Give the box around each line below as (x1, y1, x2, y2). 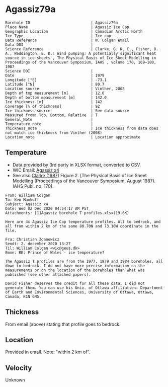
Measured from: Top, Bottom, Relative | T (5, 112, 98, 118)
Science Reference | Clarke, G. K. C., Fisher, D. (5, 46, 158, 51)
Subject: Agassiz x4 (5, 201, 49, 207)
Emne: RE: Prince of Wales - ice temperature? (5, 250, 105, 255)
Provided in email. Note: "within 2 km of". (5, 349, 91, 355)
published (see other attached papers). (5, 272, 92, 277)
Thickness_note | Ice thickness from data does (5, 126, 158, 131)
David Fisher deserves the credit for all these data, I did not (5, 281, 145, 286)
